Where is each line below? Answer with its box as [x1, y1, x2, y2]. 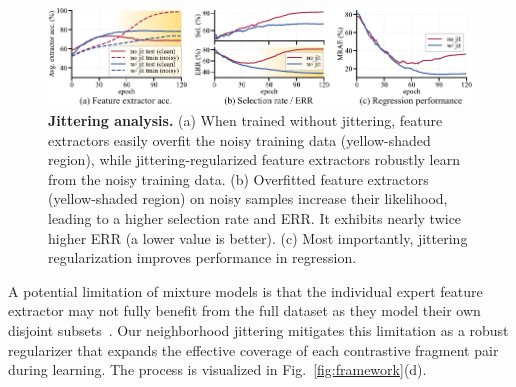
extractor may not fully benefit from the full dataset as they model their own [8, 300, 481, 321]
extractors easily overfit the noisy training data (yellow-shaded [48, 129, 431, 150]
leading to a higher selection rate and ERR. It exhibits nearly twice [48, 208, 462, 229]
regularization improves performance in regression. [48, 247, 357, 268]
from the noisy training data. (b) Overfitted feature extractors [48, 168, 429, 189]
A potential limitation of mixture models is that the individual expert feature [8, 280, 483, 301]
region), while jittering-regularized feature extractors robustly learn [48, 149, 460, 170]
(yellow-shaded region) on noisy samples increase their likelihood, [48, 188, 448, 209]
